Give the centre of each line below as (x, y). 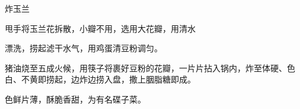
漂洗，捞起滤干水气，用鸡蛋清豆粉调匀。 (84, 48)
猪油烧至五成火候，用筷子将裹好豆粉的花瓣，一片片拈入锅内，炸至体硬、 (146, 67)
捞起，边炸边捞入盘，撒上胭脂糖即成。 (121, 79)
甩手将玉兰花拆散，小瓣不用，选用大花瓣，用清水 (100, 28)
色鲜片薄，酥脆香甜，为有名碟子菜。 (75, 99)
